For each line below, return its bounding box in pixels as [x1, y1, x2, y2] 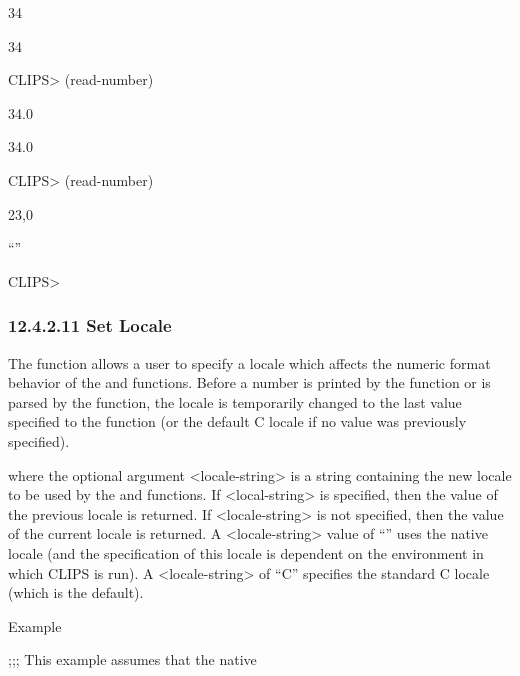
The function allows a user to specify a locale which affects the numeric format [8, 352, 491, 373]
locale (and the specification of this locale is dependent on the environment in [8, 542, 484, 563]
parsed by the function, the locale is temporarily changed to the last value [8, 391, 462, 412]
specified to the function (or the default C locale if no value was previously [8, 411, 467, 432]
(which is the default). [8, 582, 144, 603]
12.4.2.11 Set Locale [8, 313, 172, 338]
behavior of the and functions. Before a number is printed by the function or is [8, 372, 491, 393]
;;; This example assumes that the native [8, 649, 257, 670]
